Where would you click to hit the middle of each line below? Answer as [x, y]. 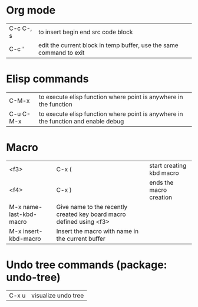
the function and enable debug [82, 121]
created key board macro [91, 214]
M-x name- [26, 207]
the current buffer [81, 239]
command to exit [61, 53]
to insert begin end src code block [85, 32]
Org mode [31, 10]
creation [161, 197]
